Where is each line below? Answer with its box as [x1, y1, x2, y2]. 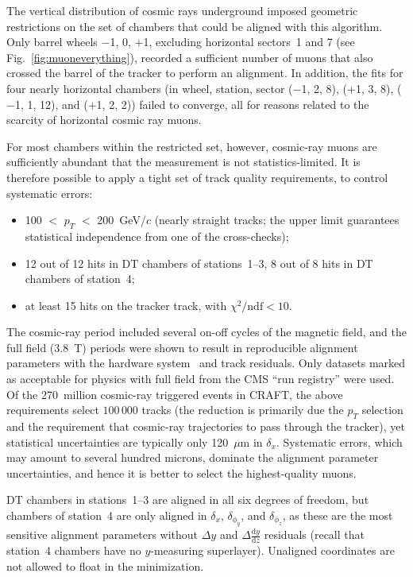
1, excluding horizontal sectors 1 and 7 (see [143, 33, 355, 50]
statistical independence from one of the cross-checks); [25, 227, 289, 244]
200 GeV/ [97, 211, 146, 228]
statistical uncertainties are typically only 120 [6, 433, 229, 450]
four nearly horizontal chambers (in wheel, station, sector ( [6, 79, 293, 96]
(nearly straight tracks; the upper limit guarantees [154, 211, 399, 228]
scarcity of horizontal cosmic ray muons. [6, 111, 202, 128]
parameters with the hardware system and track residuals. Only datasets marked [6, 354, 406, 371]
